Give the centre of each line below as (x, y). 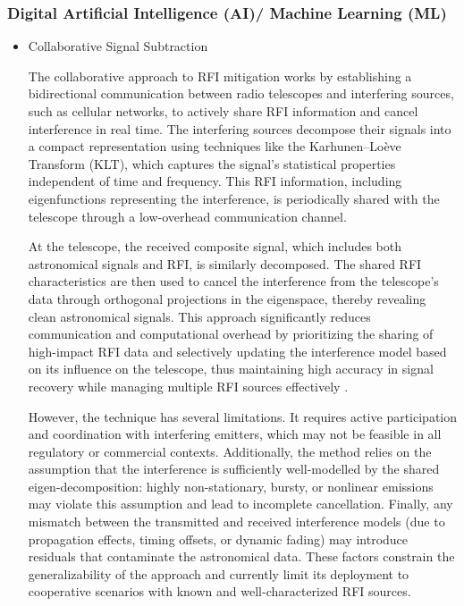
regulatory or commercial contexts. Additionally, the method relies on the (230, 451)
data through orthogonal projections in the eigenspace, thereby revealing (227, 298)
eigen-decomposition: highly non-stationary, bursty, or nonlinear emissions (231, 486)
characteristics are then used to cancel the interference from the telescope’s (233, 281)
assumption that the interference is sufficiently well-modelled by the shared (234, 469)
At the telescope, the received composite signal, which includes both (215, 246)
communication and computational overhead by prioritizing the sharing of (231, 334)
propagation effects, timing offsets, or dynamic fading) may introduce (218, 539)
